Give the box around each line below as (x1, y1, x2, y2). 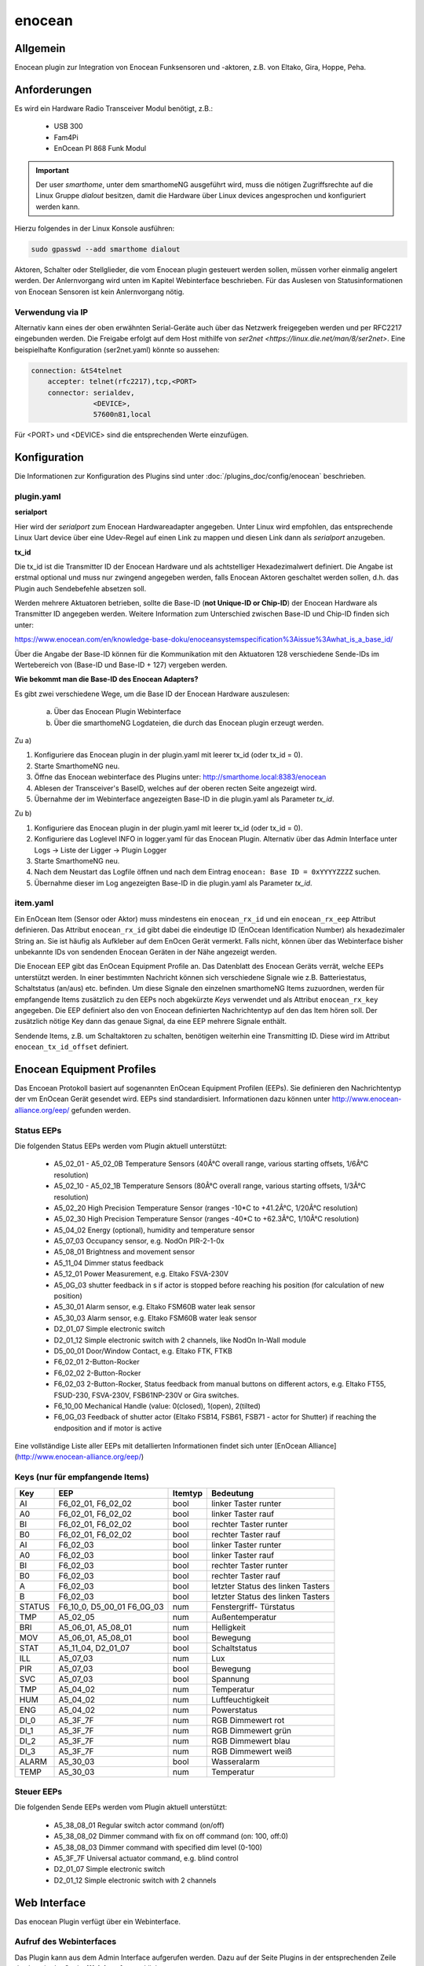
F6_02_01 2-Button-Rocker (53, 1357, 141, 1367)
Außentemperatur (210, 1611, 277, 1622)
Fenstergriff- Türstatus (210, 1601, 295, 1612)
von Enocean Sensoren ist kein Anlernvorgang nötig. (14, 287, 185, 296)
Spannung (210, 1673, 250, 1684)
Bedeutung (210, 1487, 254, 1498)
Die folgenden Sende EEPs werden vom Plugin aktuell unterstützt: (14, 1802, 228, 1812)
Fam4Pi (53, 132, 79, 142)
